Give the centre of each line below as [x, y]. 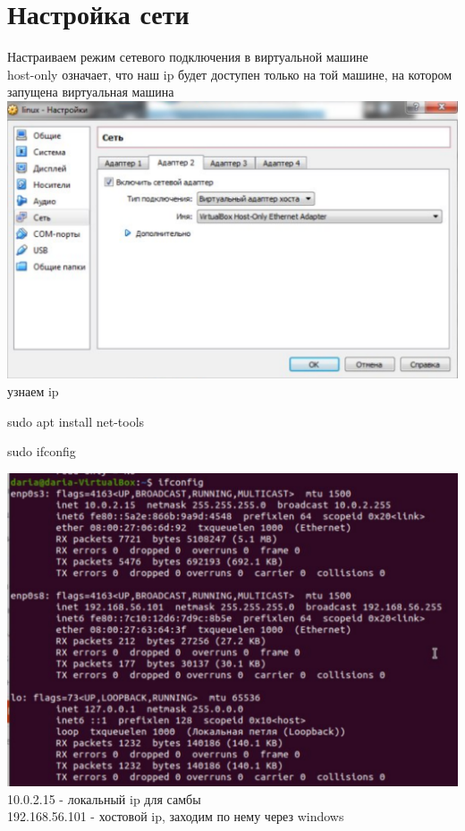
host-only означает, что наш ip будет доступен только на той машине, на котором [230, 74]
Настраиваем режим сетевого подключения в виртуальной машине [188, 57]
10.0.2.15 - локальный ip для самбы [104, 798]
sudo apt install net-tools [76, 421]
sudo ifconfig [42, 451]
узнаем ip [33, 391]
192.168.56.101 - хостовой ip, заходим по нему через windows [176, 816]
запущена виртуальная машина [91, 92]
